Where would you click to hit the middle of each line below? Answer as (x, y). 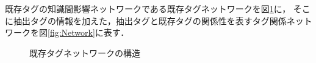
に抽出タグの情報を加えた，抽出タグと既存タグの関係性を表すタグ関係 (146, 20)
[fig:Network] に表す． (88, 32)
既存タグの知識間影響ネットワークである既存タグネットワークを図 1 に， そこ (158, 8)
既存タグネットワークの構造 (85, 52)
